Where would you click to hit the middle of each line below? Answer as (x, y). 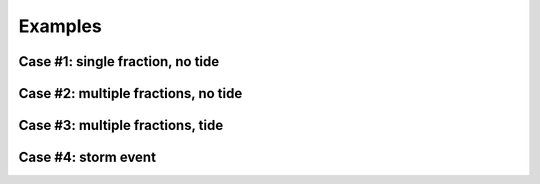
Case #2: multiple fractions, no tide (130, 93)
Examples (60, 26)
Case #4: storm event (87, 157)
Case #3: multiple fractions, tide (121, 125)
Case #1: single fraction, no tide (119, 61)
